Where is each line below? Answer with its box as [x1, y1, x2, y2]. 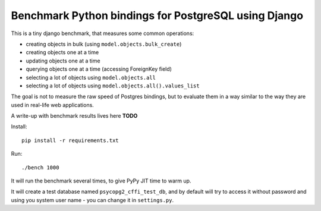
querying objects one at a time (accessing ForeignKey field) [26, 65, 172, 73]
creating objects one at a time [26, 49, 99, 56]
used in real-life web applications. [11, 101, 95, 108]
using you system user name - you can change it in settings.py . [11, 196, 174, 203]
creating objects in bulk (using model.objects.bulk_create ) [26, 40, 182, 48]
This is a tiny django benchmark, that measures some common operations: [11, 30, 194, 37]
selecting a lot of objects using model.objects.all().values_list [26, 82, 200, 89]
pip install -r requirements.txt [21, 137, 119, 144]
